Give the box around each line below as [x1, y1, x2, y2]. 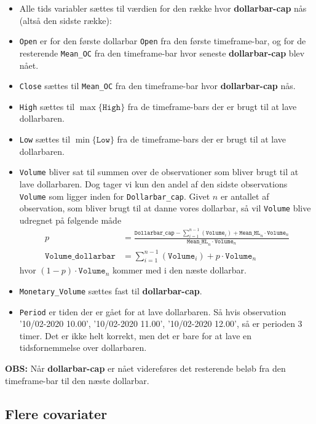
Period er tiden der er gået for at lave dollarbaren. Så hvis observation [19, 305, 286, 318]
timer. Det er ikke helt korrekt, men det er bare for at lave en [19, 329, 252, 342]
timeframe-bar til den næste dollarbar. [5, 374, 149, 387]
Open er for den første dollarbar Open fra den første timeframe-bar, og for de [19, 34, 306, 47]
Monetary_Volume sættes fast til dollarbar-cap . [19, 284, 202, 297]
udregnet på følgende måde [19, 213, 122, 226]
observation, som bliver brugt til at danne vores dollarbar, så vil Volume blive [19, 202, 311, 214]
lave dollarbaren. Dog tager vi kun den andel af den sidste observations [19, 177, 288, 190]
